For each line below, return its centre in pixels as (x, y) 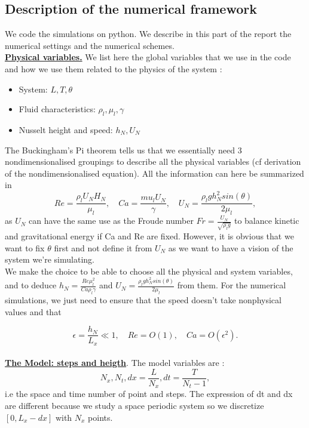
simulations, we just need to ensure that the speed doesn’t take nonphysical (143, 300)
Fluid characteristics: (57, 109)
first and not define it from (103, 247)
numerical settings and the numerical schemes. (90, 45)
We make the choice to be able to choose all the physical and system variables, (149, 271)
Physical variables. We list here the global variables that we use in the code (148, 57)
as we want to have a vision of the (231, 247)
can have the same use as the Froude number (111, 221)
